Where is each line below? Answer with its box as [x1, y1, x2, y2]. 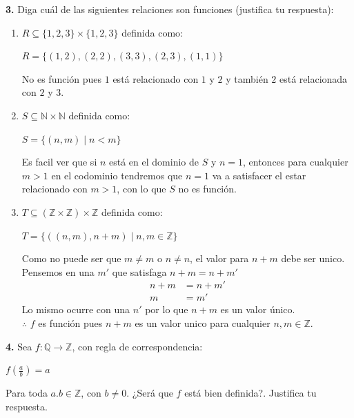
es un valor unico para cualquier [135, 315, 271, 330]
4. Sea [6, 339, 32, 353]
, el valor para [190, 251, 249, 266]
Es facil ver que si [21, 155, 97, 169]
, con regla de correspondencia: [72, 339, 203, 353]
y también [226, 71, 268, 86]
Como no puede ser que [21, 251, 121, 266]
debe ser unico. [281, 251, 345, 266]
